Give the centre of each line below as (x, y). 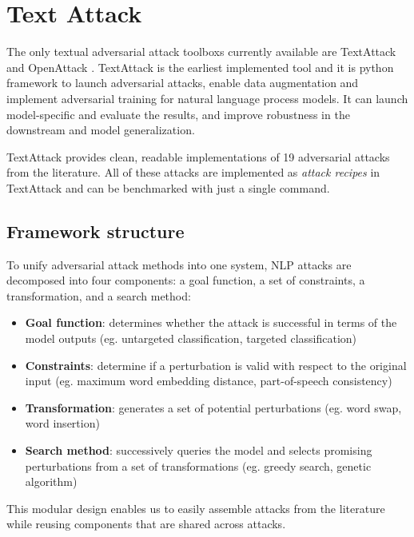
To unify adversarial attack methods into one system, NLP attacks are (179, 264)
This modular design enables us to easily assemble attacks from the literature (196, 508)
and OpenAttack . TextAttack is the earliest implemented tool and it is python (200, 67)
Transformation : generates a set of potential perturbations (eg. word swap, (213, 407)
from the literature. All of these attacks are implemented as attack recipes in (193, 172)
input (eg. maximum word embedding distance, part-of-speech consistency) (209, 381)
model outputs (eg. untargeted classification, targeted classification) (191, 338)
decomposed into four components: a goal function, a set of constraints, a (186, 280)
